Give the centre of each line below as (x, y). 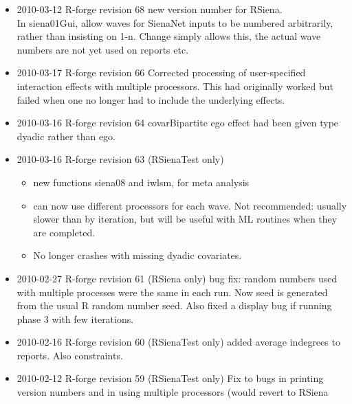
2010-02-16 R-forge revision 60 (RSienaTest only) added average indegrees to (178, 342)
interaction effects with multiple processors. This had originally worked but (175, 86)
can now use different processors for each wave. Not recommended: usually (190, 205)
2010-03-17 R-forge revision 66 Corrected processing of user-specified (161, 72)
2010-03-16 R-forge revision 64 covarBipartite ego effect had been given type (178, 123)
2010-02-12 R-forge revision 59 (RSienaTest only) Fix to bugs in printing (170, 378)
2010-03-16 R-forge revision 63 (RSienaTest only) (120, 159)
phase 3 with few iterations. (75, 318)
